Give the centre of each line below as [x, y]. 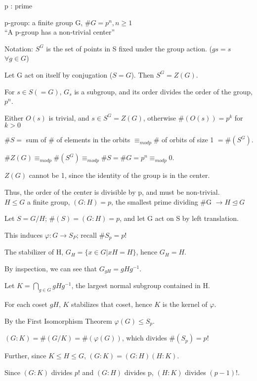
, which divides [144, 338]
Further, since [25, 356]
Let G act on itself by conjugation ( [59, 74]
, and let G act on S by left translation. [179, 218]
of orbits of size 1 [188, 140]
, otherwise [159, 117]
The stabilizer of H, [34, 252]
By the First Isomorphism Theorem [58, 320]
